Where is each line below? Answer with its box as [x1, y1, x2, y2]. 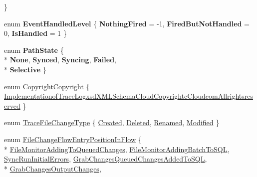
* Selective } [4, 64, 46, 74]
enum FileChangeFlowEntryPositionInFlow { [4, 134, 142, 144]
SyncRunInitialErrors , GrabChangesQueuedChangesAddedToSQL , [4, 154, 207, 164]
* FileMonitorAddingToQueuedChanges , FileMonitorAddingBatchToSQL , [4, 144, 230, 154]
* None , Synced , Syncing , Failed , [4, 54, 117, 65]
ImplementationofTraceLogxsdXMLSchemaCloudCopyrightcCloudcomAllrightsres [4, 91, 253, 101]
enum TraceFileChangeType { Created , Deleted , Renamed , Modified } [4, 117, 220, 128]
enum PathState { [4, 44, 64, 55]
